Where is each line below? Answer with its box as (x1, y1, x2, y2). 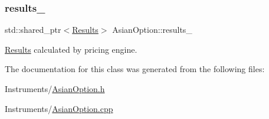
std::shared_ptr (5, 23, 61, 36)
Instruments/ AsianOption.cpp (5, 102, 113, 114)
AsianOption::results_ (112, 23, 192, 36)
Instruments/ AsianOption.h (5, 83, 105, 94)
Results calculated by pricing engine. (5, 43, 137, 55)
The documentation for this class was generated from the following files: (5, 63, 265, 75)
